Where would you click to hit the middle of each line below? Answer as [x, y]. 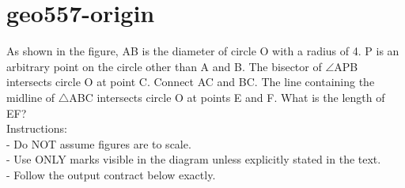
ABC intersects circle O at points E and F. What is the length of [227, 97]
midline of [31, 97]
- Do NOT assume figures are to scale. [99, 143]
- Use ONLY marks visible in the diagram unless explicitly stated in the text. [194, 159]
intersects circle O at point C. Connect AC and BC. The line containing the [191, 82]
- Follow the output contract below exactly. [111, 174]
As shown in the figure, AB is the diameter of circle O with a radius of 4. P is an [203, 51]
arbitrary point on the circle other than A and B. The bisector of [164, 66]
